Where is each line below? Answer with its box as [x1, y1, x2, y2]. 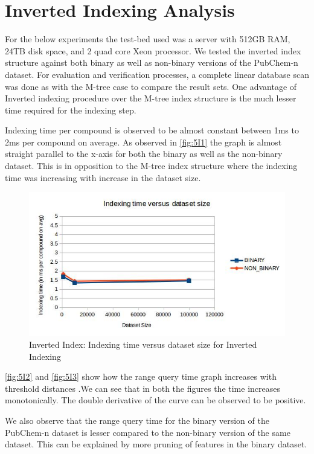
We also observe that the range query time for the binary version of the [5, 414, 269, 427]
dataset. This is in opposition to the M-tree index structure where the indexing [5, 159, 298, 172]
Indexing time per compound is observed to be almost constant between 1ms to [5, 124, 299, 136]
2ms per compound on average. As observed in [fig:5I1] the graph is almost [5, 135, 282, 148]
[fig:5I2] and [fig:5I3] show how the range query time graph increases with [5, 370, 277, 383]
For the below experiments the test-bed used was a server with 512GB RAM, [5, 33, 290, 45]
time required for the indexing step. [5, 103, 136, 116]
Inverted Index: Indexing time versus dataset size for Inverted [29, 338, 257, 351]
